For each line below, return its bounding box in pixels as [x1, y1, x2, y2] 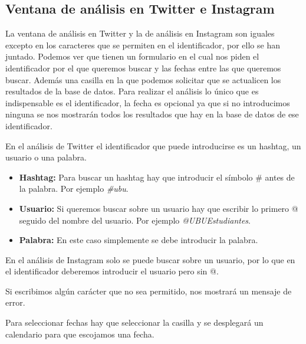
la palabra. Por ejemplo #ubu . [19, 182, 129, 195]
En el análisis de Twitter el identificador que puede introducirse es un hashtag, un [5, 139, 301, 152]
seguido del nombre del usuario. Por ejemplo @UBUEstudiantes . [19, 214, 251, 226]
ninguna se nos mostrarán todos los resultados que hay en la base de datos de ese [5, 108, 299, 120]
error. [5, 296, 25, 309]
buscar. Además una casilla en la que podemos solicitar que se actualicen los [5, 73, 281, 86]
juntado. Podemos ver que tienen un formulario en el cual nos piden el [5, 50, 259, 63]
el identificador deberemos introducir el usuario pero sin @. [5, 265, 219, 277]
